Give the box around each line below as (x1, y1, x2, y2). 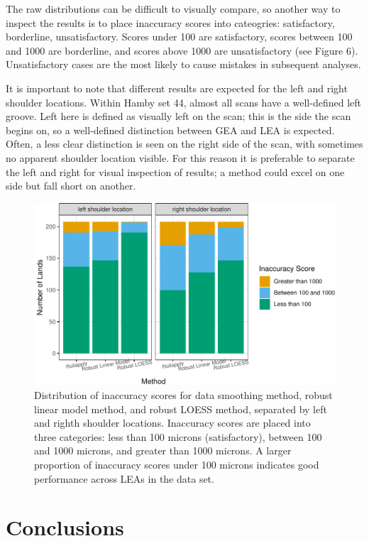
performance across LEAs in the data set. (34, 471, 214, 486)
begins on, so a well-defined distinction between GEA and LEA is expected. (6, 122, 335, 137)
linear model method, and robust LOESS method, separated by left (34, 401, 327, 416)
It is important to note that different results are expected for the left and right (6, 80, 348, 95)
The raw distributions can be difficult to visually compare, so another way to (6, 1, 341, 16)
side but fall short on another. (6, 178, 136, 193)
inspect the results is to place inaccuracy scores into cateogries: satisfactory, (6, 15, 335, 30)
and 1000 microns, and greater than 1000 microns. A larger (34, 443, 292, 458)
